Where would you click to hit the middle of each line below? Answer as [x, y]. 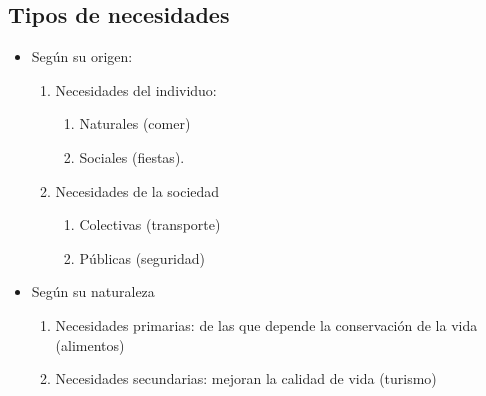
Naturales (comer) [135, 123]
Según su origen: [82, 56]
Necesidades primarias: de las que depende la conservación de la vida [266, 324]
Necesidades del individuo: [136, 89]
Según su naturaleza [93, 291]
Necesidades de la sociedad [137, 190]
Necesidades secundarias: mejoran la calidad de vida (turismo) [246, 378]
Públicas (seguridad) [142, 257]
